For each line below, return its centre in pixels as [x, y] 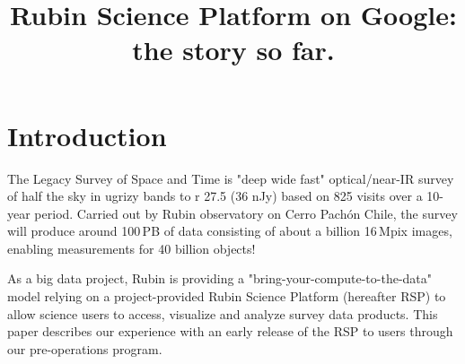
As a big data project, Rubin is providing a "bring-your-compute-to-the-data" [220, 278]
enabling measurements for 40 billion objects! [132, 248]
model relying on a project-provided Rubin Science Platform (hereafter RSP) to [227, 296]
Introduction [87, 135]
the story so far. [233, 50]
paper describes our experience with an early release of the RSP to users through [230, 331]
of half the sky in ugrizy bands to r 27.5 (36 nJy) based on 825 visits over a [215, 196]
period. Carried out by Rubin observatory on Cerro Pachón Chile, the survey [246, 213]
